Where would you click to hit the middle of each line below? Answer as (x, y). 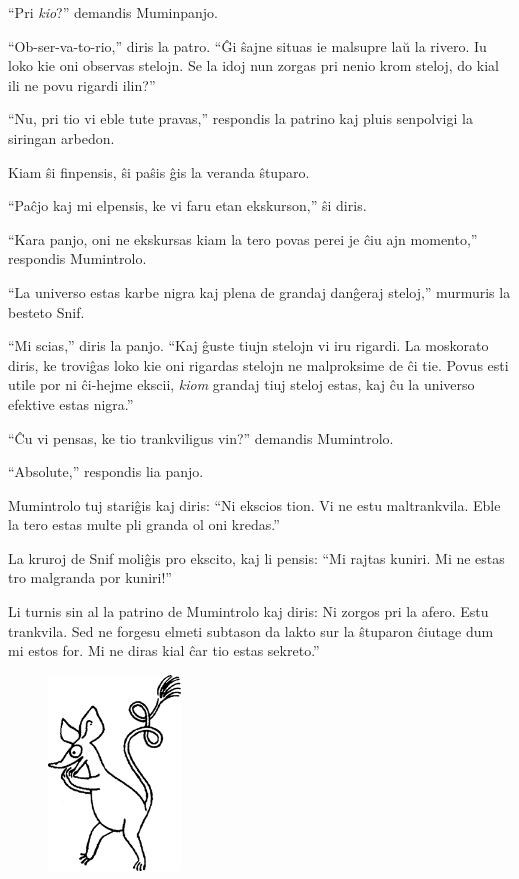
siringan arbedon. (61, 137)
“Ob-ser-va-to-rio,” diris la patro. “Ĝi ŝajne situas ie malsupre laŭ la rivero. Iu (247, 45)
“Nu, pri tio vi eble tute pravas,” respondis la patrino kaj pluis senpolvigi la (240, 118)
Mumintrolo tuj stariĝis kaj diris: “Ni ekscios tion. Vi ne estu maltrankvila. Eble (254, 504)
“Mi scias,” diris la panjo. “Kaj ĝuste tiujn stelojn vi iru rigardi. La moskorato (248, 345)
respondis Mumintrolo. (77, 258)
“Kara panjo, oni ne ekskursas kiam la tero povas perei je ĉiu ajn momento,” (243, 238)
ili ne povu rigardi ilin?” (82, 84)
